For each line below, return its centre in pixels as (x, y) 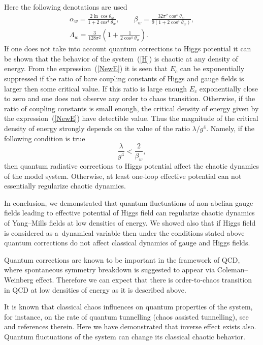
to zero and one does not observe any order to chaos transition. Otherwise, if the (130, 98)
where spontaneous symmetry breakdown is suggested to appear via (110, 270)
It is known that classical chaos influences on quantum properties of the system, (128, 307)
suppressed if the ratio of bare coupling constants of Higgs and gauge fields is (124, 79)
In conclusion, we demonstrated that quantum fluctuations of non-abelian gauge (129, 202)
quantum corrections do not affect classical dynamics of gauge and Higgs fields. (127, 243)
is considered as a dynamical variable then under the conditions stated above (124, 232)
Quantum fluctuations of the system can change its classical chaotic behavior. (125, 336)
